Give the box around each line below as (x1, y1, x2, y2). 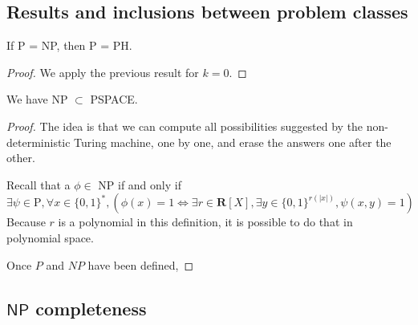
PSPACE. (90, 91, 138, 108)
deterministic (6, 133, 71, 150)
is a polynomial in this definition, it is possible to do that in (58, 213, 353, 230)
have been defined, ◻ (87, 256, 194, 273)
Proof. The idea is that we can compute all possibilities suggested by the (6, 117, 363, 134)
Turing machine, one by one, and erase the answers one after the (74, 133, 392, 150)
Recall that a (6, 176, 71, 193)
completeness (35, 295, 147, 320)
